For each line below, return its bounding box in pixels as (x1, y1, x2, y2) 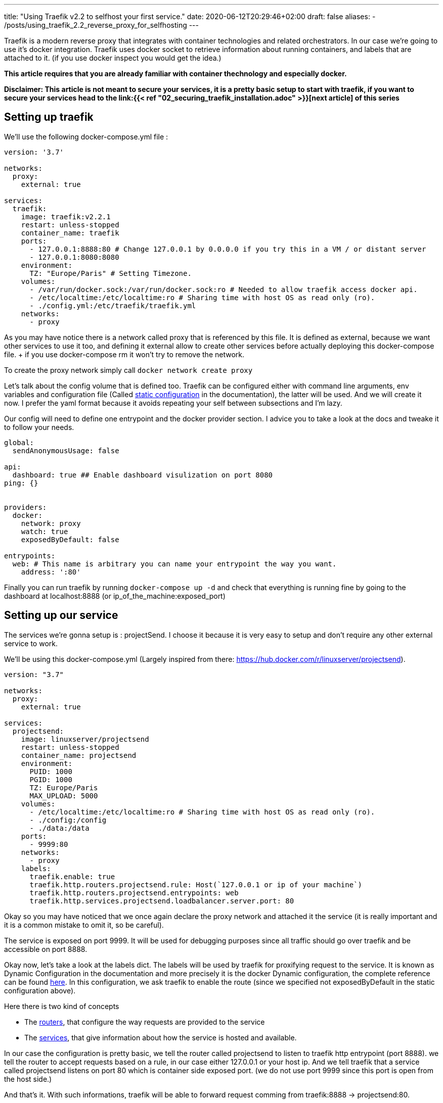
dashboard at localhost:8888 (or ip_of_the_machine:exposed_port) (4, 591, 226, 600)
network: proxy (21, 519, 81, 527)
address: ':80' (21, 567, 81, 576)
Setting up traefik (4, 111, 94, 124)
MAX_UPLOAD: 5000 (29, 791, 98, 800)
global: (4, 438, 34, 447)
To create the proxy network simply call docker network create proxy (4, 365, 253, 374)
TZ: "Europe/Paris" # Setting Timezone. (29, 269, 192, 277)
